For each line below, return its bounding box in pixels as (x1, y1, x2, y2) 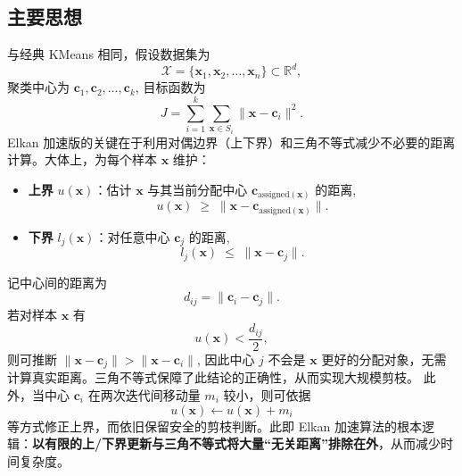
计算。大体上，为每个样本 (7, 150, 157, 169)
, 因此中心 (196, 349, 255, 368)
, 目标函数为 (135, 78, 206, 96)
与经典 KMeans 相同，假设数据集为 (7, 45, 210, 63)
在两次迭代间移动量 (87, 385, 201, 404)
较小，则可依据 (223, 385, 311, 404)
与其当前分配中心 (147, 180, 248, 198)
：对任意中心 (95, 227, 170, 246)
